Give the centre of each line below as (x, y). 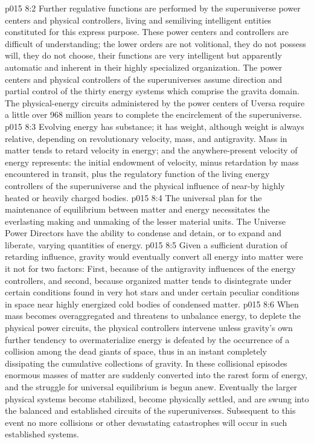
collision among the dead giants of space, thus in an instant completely (136, 351)
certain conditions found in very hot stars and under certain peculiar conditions (152, 292)
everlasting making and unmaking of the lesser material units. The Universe (145, 221)
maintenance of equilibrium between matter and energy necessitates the (137, 209)
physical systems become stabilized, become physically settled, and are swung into (157, 398)
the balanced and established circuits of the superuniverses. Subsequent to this (150, 410)
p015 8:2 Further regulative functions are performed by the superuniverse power (153, 8)
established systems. (42, 434)
